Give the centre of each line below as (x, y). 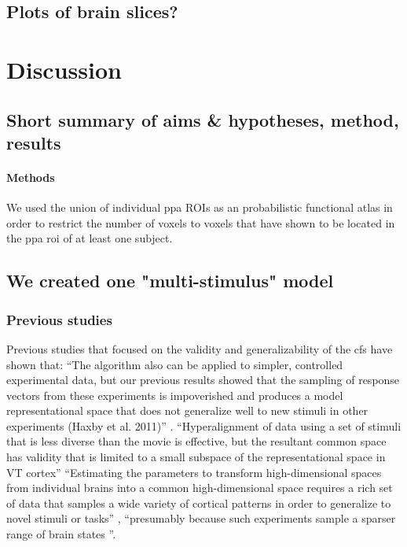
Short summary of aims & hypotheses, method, (203, 119)
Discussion (64, 69)
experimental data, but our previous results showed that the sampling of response (203, 380)
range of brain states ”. (61, 534)
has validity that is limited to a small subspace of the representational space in (196, 457)
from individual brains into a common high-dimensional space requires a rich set (200, 488)
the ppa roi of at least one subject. (90, 238)
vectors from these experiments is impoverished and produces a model (175, 395)
